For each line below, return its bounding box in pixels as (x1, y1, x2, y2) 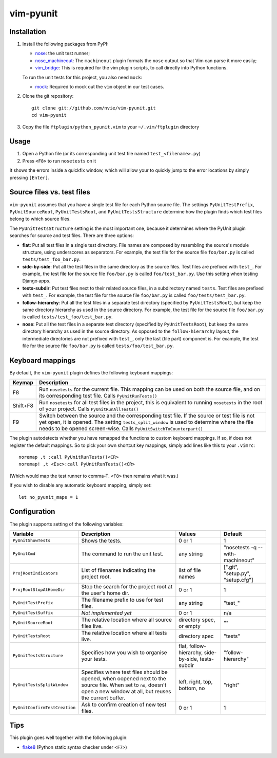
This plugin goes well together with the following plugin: (9, 734, 128, 741)
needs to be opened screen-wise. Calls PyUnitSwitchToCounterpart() (39, 425, 203, 432)
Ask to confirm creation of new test (81, 701, 167, 708)
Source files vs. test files (9, 188, 91, 196)
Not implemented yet (81, 609, 132, 617)
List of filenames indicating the (81, 566, 156, 573)
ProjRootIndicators (12, 571, 58, 576)
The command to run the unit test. (81, 550, 164, 557)
